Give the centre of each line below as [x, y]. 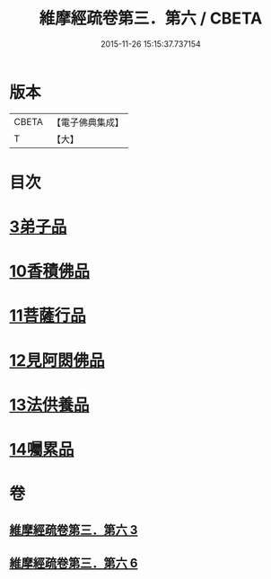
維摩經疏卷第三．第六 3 [74, 530]
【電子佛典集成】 [87, 122]
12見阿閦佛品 [57, 360]
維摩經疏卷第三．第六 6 [74, 563]
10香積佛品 [49, 272]
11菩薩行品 [48, 316]
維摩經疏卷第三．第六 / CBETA [151, 18]
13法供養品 [49, 405]
